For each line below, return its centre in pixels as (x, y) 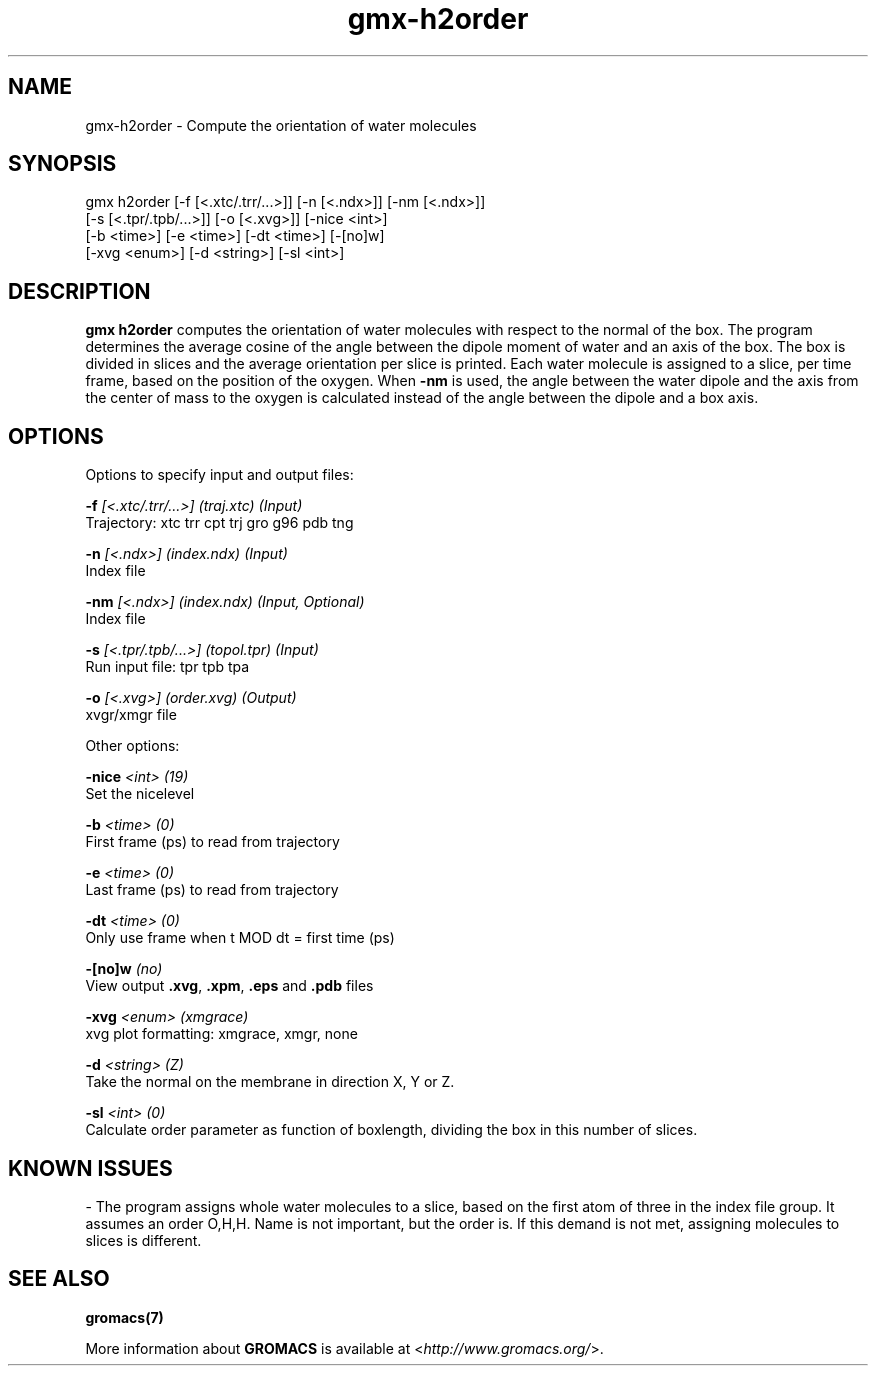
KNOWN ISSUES (90, 1168)
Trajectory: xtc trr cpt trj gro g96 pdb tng (219, 523)
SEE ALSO (59, 1279)
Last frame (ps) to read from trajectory (212, 890)
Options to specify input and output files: (219, 475)
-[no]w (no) (124, 969)
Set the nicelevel (140, 794)
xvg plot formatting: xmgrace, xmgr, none (221, 1034)
